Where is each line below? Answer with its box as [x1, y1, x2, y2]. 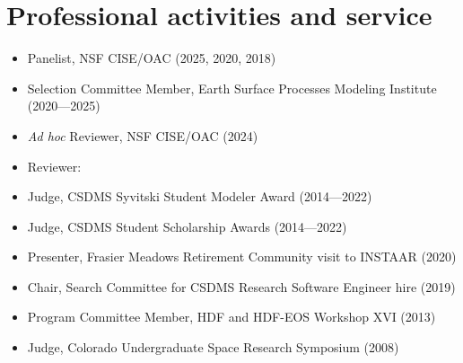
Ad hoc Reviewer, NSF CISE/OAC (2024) [27, 126, 258, 145]
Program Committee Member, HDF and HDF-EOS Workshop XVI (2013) [27, 307, 436, 326]
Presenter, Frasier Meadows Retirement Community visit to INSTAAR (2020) [27, 247, 457, 266]
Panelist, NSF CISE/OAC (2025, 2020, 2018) [27, 49, 276, 67]
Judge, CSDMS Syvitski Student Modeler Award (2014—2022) [27, 187, 372, 206]
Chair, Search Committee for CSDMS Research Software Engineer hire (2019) [27, 277, 456, 296]
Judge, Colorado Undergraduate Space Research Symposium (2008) [27, 338, 399, 357]
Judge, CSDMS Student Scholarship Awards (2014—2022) [27, 217, 347, 235]
